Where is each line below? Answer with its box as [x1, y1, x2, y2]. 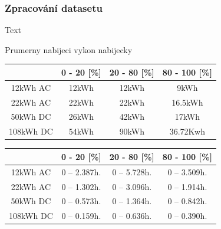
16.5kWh [171, 96, 203, 108]
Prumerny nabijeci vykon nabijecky [5, 43, 133, 55]
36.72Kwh [169, 125, 205, 138]
